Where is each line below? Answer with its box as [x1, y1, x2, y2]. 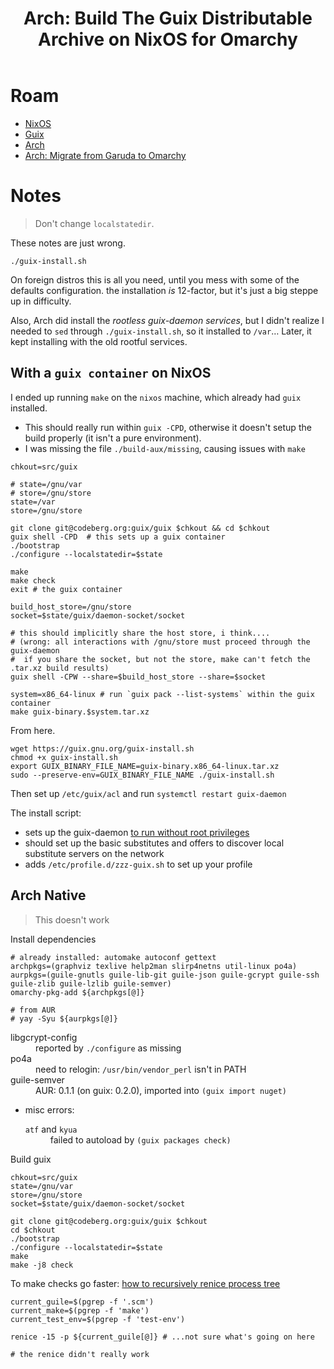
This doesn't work [34, 913, 110, 926]
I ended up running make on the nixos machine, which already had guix [10, 391, 302, 403]
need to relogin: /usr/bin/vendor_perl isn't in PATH [35, 1063, 247, 1075]
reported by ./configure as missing [35, 1042, 182, 1054]
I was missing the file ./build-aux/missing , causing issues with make [24, 442, 306, 454]
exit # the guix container [10, 584, 123, 594]
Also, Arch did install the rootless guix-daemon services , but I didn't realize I [10, 314, 325, 326]
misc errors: [24, 1103, 75, 1116]
